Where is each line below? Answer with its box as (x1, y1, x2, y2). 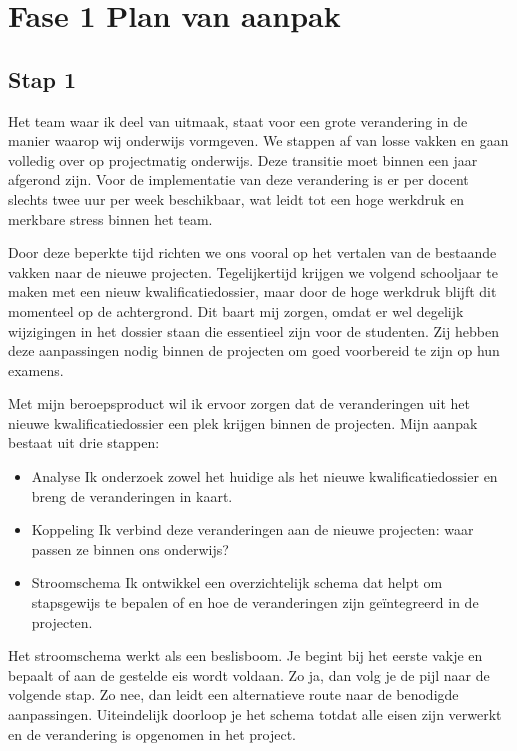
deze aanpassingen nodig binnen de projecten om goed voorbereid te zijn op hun (8, 340, 500, 361)
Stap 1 (8, 63, 77, 94)
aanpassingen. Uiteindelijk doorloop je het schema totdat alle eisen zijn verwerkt (8, 704, 502, 725)
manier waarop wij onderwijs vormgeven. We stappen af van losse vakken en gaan (8, 130, 509, 151)
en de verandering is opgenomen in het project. (8, 723, 296, 744)
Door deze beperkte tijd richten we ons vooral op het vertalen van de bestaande (8, 242, 497, 263)
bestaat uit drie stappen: (8, 432, 160, 453)
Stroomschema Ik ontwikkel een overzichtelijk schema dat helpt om (31, 572, 443, 593)
